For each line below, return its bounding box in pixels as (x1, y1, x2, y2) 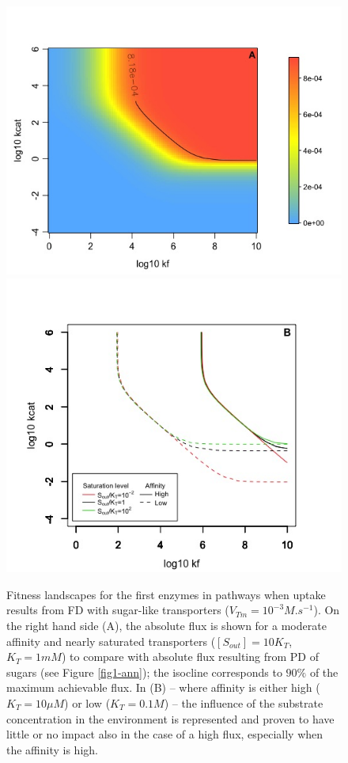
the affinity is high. (6, 741, 98, 757)
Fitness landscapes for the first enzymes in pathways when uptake (6, 586, 326, 602)
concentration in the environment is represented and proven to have (6, 710, 335, 727)
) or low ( (64, 695, 111, 712)
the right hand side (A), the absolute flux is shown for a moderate (6, 617, 327, 634)
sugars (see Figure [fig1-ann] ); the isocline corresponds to (6, 663, 282, 680)
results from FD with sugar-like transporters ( (6, 602, 229, 618)
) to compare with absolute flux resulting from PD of (61, 648, 319, 665)
